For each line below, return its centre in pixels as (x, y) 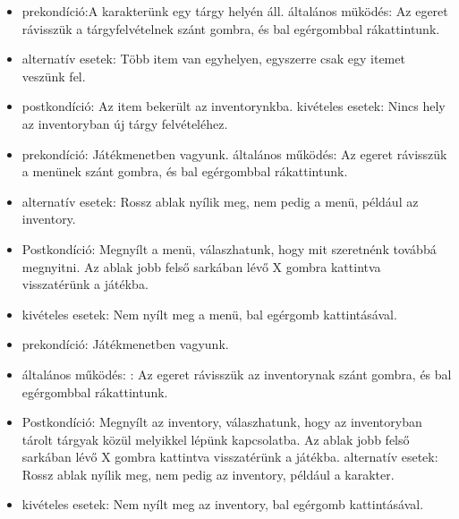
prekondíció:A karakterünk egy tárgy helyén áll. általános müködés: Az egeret (235, 11)
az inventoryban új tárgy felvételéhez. (125, 123)
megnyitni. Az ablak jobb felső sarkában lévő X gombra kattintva (201, 266)
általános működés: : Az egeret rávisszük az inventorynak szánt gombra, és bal (237, 374)
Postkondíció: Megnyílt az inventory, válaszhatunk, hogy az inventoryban (222, 422)
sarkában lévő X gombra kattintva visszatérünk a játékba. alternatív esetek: (230, 457)
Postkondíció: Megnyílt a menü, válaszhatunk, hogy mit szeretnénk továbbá (229, 248)
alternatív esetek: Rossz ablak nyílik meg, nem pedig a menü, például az (220, 201)
